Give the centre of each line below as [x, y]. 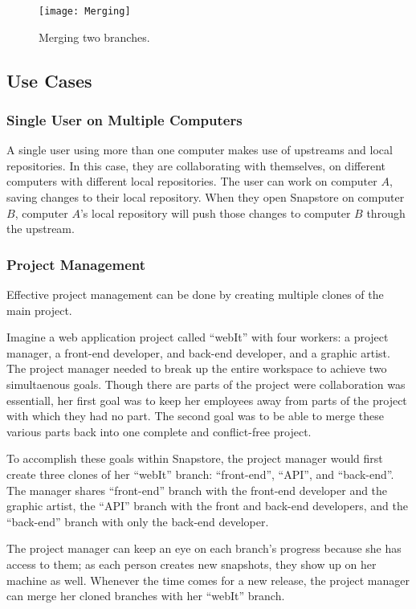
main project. [39, 310]
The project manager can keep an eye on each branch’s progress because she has [204, 548]
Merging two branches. [94, 37]
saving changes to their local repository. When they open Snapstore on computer [206, 197]
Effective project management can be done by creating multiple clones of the [195, 294]
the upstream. [41, 229]
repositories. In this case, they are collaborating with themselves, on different [196, 165]
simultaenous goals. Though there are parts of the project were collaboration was [206, 384]
